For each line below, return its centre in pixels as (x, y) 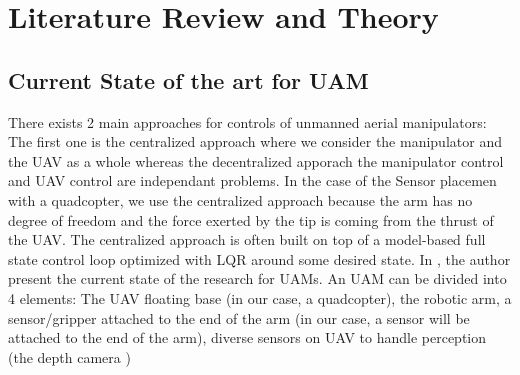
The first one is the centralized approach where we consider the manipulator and (255, 141)
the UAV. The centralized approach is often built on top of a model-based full (247, 239)
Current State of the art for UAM (188, 79)
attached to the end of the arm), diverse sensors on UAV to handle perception (247, 337)
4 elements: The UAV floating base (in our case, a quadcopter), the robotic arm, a (260, 297)
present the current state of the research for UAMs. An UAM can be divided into (257, 278)
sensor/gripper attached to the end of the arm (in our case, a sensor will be (239, 317)
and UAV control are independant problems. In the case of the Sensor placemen (252, 180)
